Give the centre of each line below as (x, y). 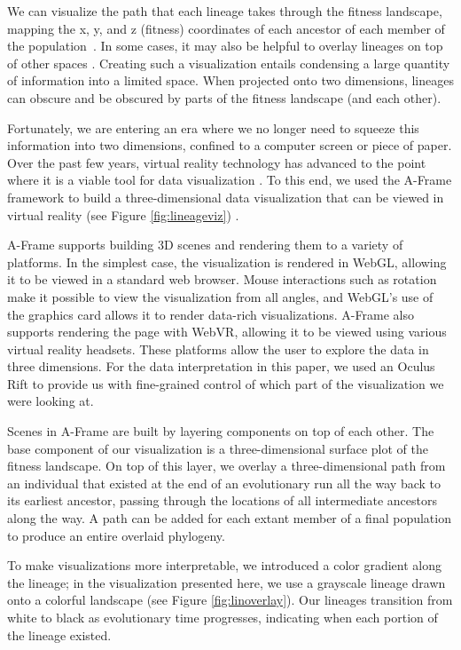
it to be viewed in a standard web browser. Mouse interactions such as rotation (222, 279)
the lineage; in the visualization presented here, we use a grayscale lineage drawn (227, 582)
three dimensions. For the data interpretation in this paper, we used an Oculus (221, 366)
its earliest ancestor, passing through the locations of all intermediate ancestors (222, 500)
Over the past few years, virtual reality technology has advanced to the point (217, 162)
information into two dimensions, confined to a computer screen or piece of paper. (230, 145)
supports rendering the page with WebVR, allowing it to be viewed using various (227, 332)
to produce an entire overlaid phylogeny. (116, 535)
